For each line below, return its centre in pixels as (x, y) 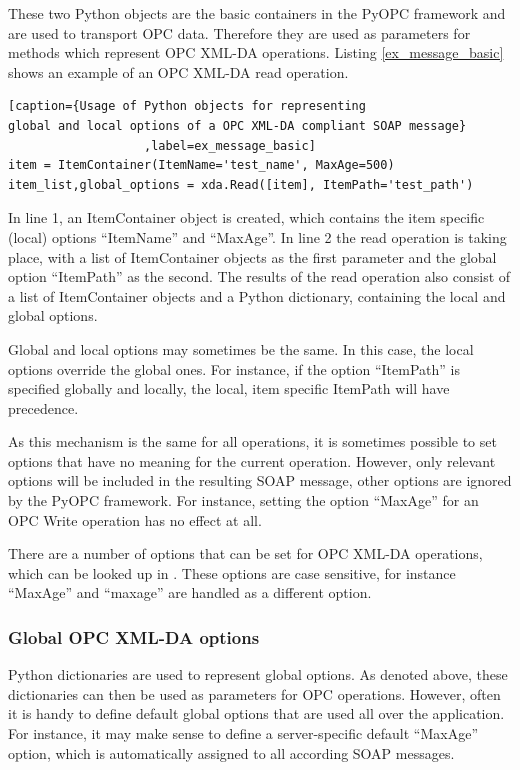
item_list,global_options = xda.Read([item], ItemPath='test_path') (241, 184)
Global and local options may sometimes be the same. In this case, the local (241, 348)
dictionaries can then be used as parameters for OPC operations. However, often (254, 693)
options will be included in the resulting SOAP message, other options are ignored (260, 480)
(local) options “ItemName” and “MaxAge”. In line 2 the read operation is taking (257, 236)
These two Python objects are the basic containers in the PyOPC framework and (257, 13)
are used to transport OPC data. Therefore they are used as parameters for (239, 32)
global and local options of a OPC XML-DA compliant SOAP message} (237, 125)
